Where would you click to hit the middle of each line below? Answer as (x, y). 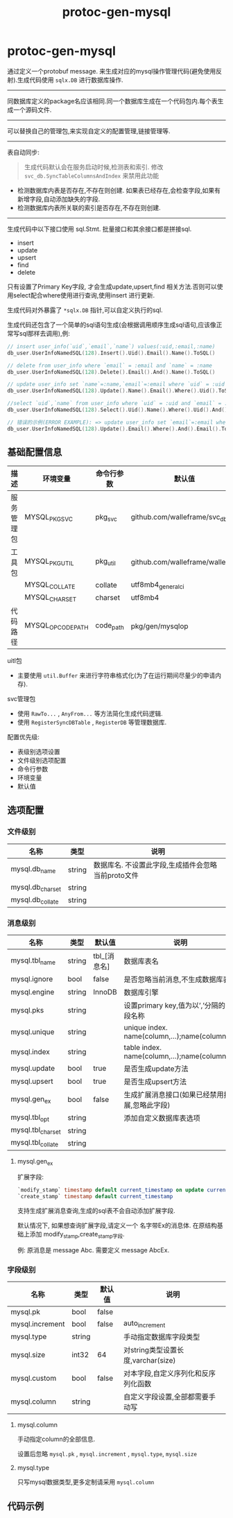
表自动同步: (24, 152)
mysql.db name (33, 870)
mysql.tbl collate (35, 1143)
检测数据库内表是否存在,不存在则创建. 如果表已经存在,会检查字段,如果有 (119, 190)
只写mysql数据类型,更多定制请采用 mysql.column (86, 1482)
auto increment (145, 1324)
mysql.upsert (32, 1081)
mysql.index (31, 1052)
